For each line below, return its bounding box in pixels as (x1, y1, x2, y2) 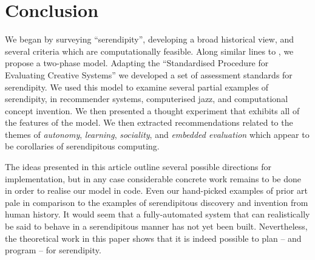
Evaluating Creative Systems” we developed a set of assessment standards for (5, 68, 293, 81)
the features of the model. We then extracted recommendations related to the (5, 116, 293, 129)
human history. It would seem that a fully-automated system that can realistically (5, 208, 310, 221)
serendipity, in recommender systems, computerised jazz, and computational (5, 92, 288, 105)
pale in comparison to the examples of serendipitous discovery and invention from (5, 196, 308, 208)
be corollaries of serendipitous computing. (5, 140, 160, 152)
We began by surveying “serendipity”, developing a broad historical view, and (5, 33, 294, 46)
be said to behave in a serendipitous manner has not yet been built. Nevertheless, (5, 220, 308, 233)
